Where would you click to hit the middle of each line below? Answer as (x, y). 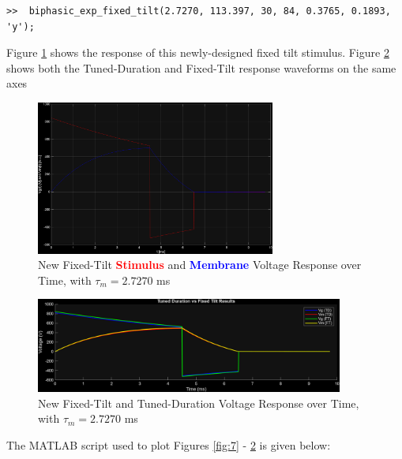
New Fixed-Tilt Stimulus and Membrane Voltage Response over (200, 265)
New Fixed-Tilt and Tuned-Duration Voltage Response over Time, (199, 403)
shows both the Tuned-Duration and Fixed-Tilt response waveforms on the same (201, 67)
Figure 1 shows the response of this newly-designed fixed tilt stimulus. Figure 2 (198, 52)
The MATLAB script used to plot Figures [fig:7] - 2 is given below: (169, 444)
